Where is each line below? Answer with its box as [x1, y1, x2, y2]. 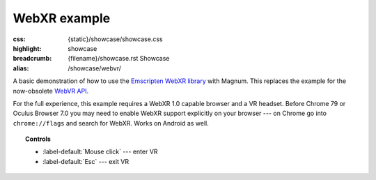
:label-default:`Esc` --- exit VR [42, 157, 129, 165]
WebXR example [13, 10, 111, 26]
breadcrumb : [13, 54, 52, 63]
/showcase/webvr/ [68, 63, 122, 73]
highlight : [13, 44, 42, 52]
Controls [25, 135, 52, 143]
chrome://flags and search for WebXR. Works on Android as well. [13, 119, 209, 127]
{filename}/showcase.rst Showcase [68, 54, 170, 63]
